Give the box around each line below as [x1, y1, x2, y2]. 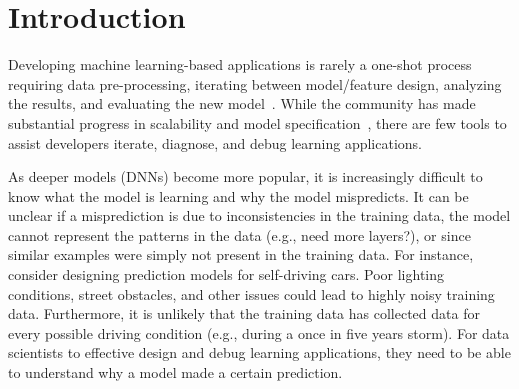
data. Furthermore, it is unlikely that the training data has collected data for [8, 303, 480, 324]
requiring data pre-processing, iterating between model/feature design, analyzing [8, 73, 502, 94]
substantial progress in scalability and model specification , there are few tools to [8, 112, 507, 133]
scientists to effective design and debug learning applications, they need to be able [8, 342, 511, 363]
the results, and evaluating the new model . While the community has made [8, 93, 476, 114]
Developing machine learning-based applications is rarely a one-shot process [8, 54, 472, 75]
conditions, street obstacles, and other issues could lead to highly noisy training [8, 283, 495, 304]
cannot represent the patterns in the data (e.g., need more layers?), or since [8, 224, 471, 245]
